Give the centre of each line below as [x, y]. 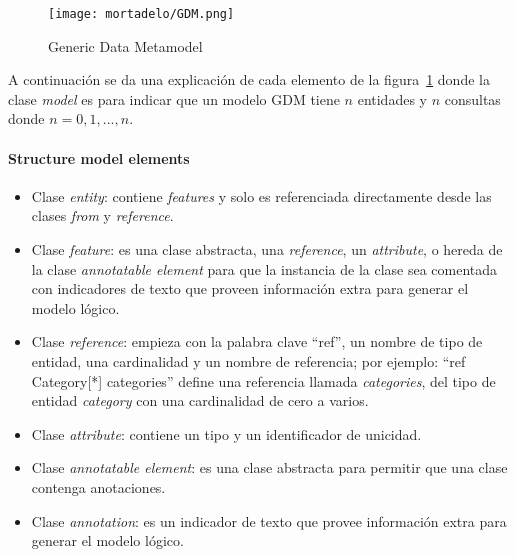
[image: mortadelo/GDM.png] [141, 14]
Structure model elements [99, 157]
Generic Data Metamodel [125, 45]
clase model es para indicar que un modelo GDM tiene [174, 98]
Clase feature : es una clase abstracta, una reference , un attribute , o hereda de [267, 249]
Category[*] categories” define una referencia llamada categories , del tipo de [263, 380]
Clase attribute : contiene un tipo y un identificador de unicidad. [226, 433]
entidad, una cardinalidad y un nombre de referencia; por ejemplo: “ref [248, 360]
